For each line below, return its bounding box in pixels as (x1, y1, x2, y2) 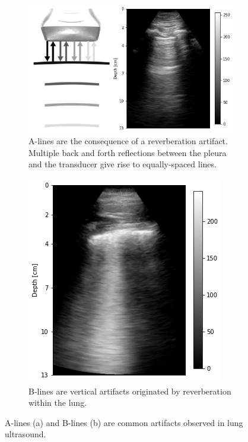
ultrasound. (5, 428, 46, 440)
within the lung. (28, 396, 87, 409)
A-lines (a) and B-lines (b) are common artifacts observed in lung (5, 416, 243, 428)
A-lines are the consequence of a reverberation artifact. (28, 135, 228, 147)
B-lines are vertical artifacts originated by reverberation (28, 384, 231, 397)
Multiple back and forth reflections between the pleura (28, 146, 227, 158)
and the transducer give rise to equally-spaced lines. (28, 158, 217, 170)
